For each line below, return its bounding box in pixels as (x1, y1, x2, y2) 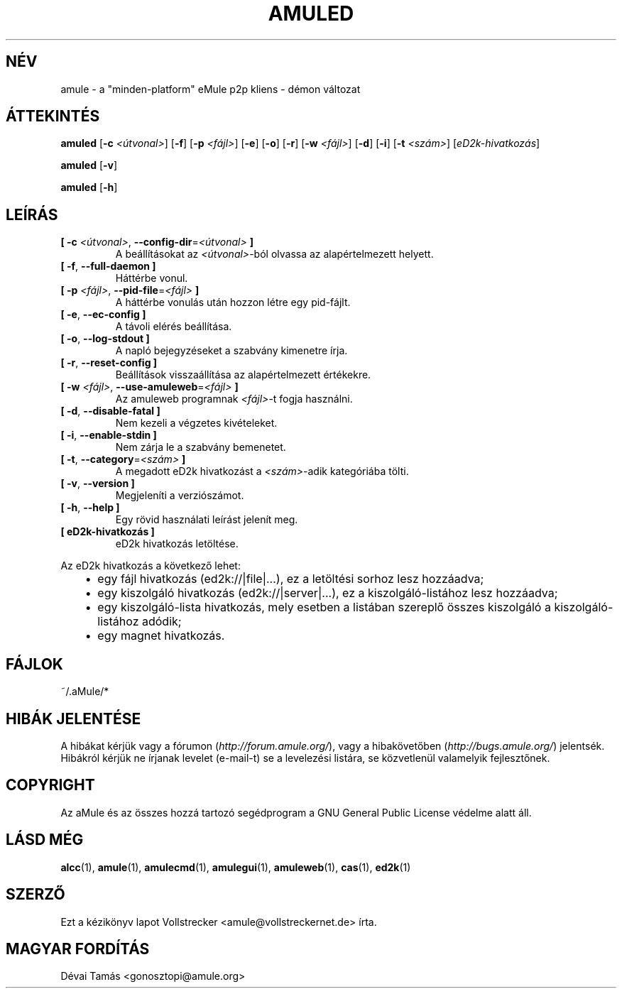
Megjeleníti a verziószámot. (115, 489, 244, 502)
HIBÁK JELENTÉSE (6, 709, 141, 728)
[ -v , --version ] (60, 477, 135, 490)
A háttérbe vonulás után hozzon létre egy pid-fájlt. (115, 296, 351, 309)
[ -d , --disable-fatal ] (60, 405, 160, 417)
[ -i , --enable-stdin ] (60, 429, 157, 442)
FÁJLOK (6, 655, 63, 673)
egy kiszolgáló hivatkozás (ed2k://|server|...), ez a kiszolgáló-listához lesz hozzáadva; (97, 586, 558, 601)
